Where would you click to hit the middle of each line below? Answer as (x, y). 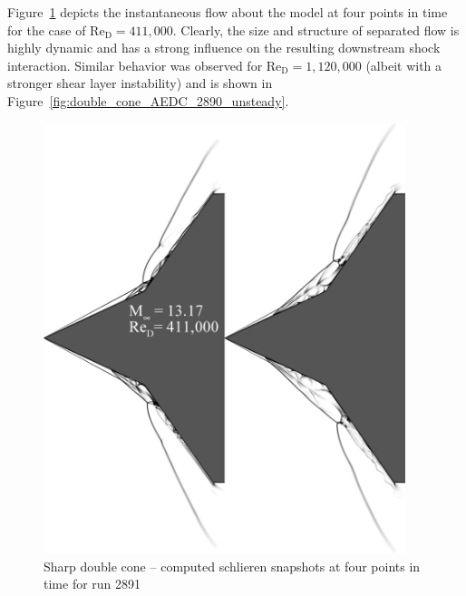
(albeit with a (404, 65)
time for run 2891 (92, 584)
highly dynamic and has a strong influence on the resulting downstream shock (224, 48)
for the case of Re (56, 29)
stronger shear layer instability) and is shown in (140, 83)
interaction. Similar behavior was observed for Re (145, 65)
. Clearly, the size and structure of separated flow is (316, 29)
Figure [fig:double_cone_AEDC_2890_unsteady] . (148, 100)
